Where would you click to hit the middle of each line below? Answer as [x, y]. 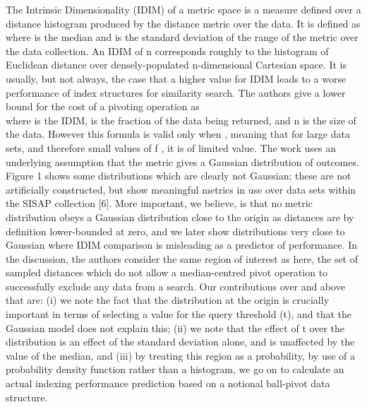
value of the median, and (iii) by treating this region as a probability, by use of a [181, 355]
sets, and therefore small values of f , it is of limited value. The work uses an [171, 147]
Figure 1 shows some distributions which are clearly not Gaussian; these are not [179, 176]
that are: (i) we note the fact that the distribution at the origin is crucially [168, 300]
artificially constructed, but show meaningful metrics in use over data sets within [181, 189]
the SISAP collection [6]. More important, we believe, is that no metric [159, 203]
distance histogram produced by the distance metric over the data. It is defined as [183, 23]
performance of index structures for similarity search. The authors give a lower [176, 92]
